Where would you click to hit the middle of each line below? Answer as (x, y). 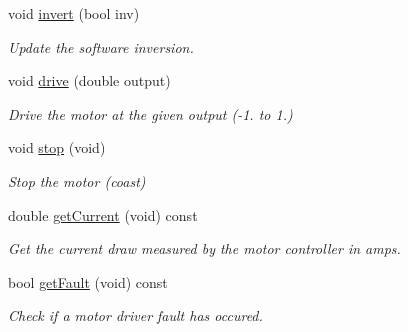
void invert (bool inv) (74, 13)
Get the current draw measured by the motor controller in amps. (204, 248)
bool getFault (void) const (88, 281)
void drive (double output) (89, 80)
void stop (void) (57, 147)
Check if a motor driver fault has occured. (135, 315)
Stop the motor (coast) (77, 180)
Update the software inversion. (101, 46)
